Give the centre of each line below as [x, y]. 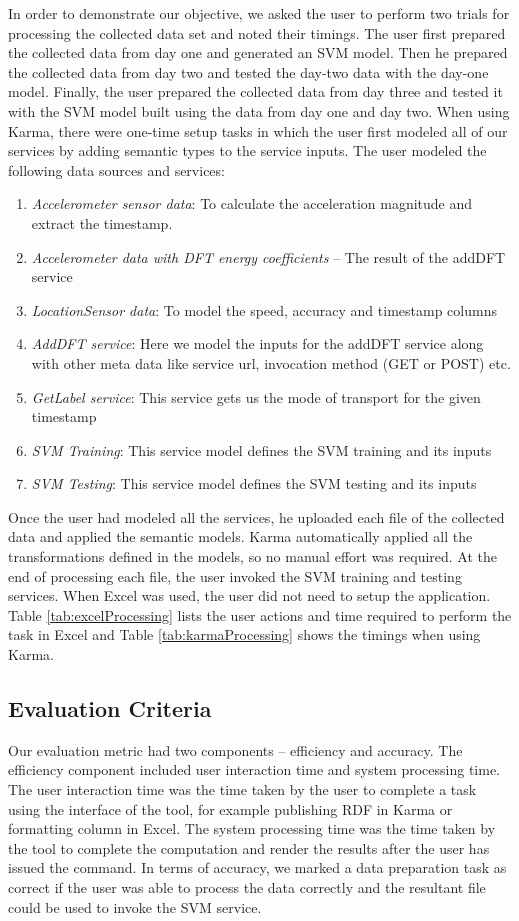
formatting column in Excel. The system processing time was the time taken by [252, 828]
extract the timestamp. [102, 222]
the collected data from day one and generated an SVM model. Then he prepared [258, 52]
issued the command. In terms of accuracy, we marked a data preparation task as [257, 867]
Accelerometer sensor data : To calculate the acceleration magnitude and [252, 203]
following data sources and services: [116, 169]
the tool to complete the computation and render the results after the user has [249, 847]
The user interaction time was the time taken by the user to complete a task [242, 789]
